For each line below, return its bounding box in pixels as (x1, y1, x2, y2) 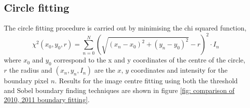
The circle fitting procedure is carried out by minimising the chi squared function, (4, 23, 247, 33)
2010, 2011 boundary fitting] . (4, 94, 90, 105)
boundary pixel (4, 76, 49, 86)
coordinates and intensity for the (131, 65, 228, 75)
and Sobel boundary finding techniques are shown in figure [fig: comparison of (4, 85, 235, 95)
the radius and (9, 65, 52, 75)
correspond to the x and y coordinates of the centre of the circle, (54, 55, 246, 65)
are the (94, 65, 115, 75)
